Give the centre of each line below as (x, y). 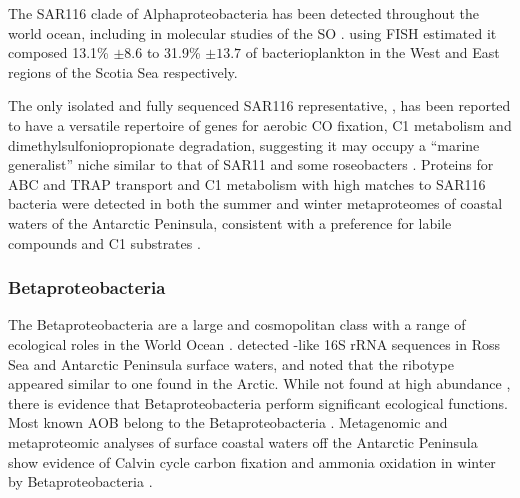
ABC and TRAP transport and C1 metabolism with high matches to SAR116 (247, 183)
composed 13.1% (58, 52)
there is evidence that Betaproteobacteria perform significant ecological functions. (258, 402)
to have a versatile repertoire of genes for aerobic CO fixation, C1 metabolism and (260, 124)
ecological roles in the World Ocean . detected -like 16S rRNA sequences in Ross (254, 343)
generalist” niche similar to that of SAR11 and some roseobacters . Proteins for (251, 164)
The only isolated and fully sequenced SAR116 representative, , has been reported (259, 105)
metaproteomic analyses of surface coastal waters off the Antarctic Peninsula (243, 441)
